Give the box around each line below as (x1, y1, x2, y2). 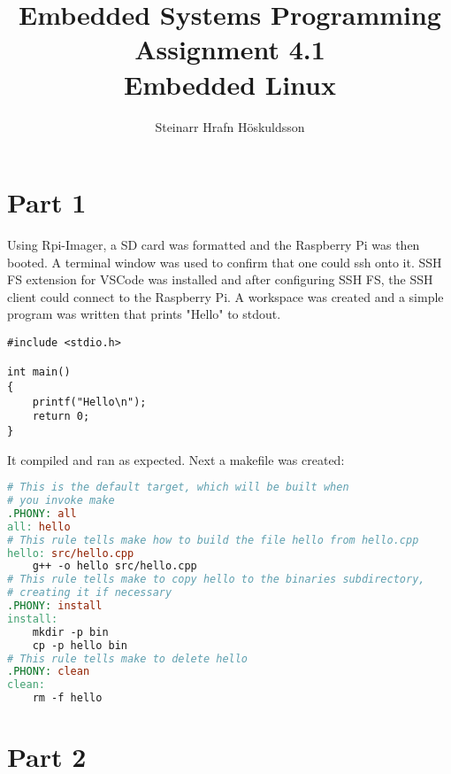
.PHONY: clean (7, 665, 90, 678)
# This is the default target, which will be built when (7, 481, 349, 494)
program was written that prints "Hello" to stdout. (7, 305, 281, 323)
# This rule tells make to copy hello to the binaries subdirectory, (7, 573, 425, 586)
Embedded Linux (124, 66, 336, 102)
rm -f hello (32, 692, 103, 705)
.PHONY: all (7, 507, 77, 520)
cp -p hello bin (32, 639, 128, 652)
